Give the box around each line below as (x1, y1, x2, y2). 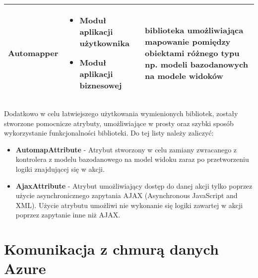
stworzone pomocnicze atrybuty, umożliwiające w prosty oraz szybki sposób (4, 118, 234, 128)
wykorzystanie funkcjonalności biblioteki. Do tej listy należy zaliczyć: (4, 128, 214, 138)
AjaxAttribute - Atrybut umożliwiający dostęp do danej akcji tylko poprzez (15, 180, 253, 191)
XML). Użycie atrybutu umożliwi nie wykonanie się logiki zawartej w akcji (15, 200, 243, 210)
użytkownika (79, 37, 129, 49)
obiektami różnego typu (145, 47, 240, 59)
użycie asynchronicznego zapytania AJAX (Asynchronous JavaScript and (15, 190, 238, 201)
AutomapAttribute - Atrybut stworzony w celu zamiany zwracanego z (15, 144, 237, 154)
